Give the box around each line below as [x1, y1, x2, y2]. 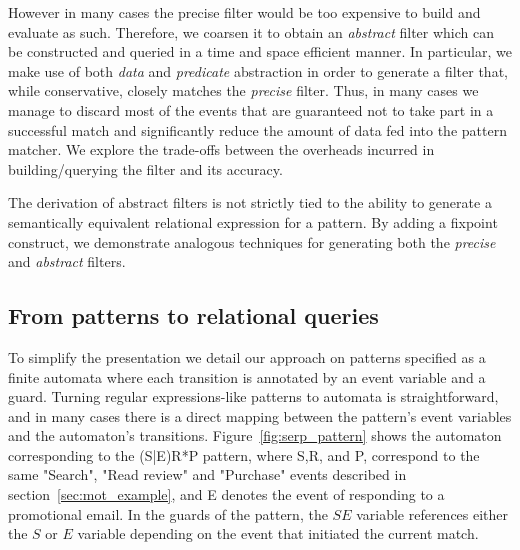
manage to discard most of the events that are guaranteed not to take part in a [8, 99, 494, 120]
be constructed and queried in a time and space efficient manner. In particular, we [8, 41, 512, 62]
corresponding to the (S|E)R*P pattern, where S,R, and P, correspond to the [8, 444, 480, 465]
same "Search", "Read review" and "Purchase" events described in [8, 464, 407, 485]
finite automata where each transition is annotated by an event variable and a [8, 366, 486, 387]
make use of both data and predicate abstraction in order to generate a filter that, [8, 60, 508, 81]
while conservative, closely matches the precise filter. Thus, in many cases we [8, 80, 479, 101]
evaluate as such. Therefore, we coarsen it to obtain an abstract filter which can [8, 21, 495, 42]
